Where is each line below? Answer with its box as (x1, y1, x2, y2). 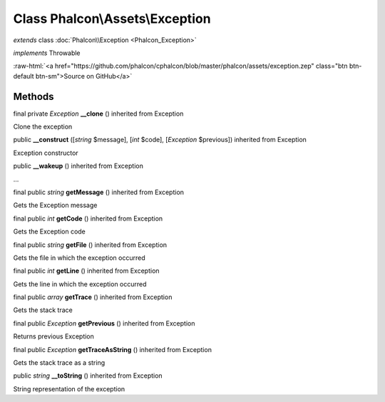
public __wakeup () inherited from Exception (13, 161, 144, 171)
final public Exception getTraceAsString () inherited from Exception (13, 345, 212, 353)
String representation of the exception (13, 384, 125, 393)
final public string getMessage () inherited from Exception (13, 188, 185, 196)
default (13, 71, 35, 80)
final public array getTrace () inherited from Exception (13, 293, 173, 301)
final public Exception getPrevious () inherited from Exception (13, 318, 195, 328)
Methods (13, 90, 54, 103)
